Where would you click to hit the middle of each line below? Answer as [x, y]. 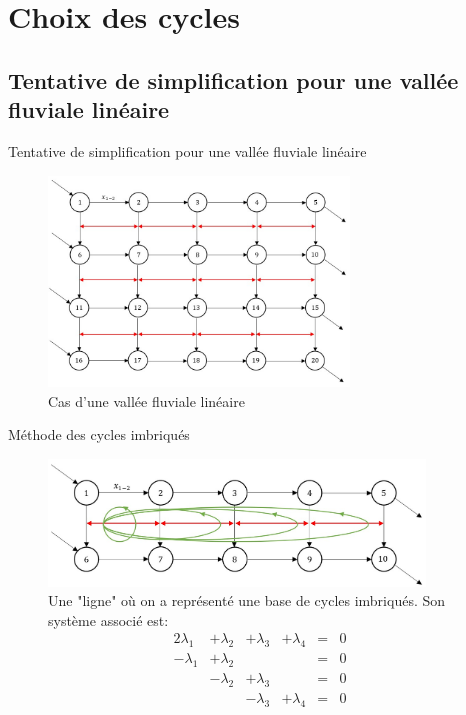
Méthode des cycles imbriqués [99, 434]
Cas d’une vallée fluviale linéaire [146, 400]
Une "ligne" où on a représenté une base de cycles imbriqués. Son [247, 600]
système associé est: [108, 619]
